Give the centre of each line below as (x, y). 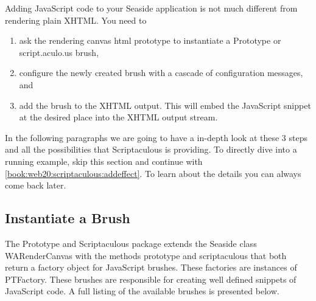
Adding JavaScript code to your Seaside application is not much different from (151, 8)
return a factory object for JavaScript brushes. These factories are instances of (151, 267)
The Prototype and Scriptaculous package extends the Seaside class (131, 243)
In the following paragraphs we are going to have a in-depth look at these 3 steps (156, 137)
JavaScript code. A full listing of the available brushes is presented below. (142, 291)
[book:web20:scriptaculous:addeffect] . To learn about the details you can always (153, 173)
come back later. (36, 185)
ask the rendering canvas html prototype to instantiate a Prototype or (150, 40)
